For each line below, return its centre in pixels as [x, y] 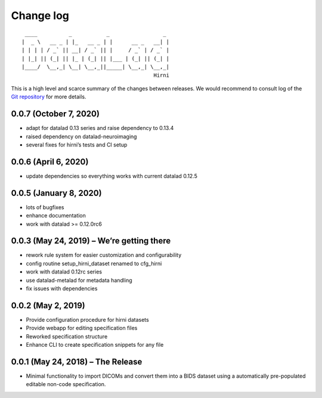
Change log [40, 15]
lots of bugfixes [45, 207]
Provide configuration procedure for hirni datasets [87, 319]
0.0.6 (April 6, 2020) [50, 162]
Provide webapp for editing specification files [82, 328]
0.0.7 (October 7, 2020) [55, 114]
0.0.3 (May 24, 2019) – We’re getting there [91, 241]
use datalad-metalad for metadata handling [79, 280]
